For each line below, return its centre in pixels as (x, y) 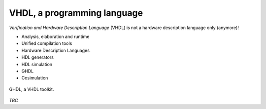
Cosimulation (35, 78)
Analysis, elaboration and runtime (55, 36)
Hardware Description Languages (55, 50)
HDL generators (38, 57)
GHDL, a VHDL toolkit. (32, 89)
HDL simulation (37, 64)
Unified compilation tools (47, 43)
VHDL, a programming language (76, 13)
